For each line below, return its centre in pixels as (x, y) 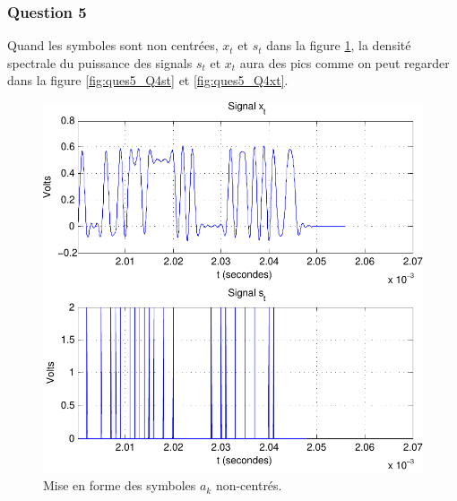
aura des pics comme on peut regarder (345, 62)
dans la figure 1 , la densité (339, 45)
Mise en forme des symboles (120, 485)
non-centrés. (249, 485)
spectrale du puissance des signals (100, 62)
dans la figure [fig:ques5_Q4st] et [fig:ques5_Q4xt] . (148, 80)
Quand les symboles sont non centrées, (113, 45)
